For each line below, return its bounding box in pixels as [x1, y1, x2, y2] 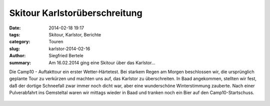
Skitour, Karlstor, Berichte [48, 31, 101, 37]
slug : [9, 45, 20, 52]
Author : [9, 53, 26, 59]
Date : [9, 25, 21, 31]
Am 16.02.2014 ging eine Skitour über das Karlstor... [48, 60, 155, 66]
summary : [9, 60, 31, 66]
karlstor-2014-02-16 [48, 45, 90, 52]
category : [9, 39, 30, 45]
